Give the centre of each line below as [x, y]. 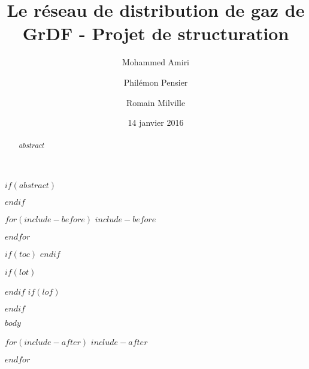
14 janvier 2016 [156, 123]
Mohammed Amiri [156, 62]
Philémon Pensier [156, 82]
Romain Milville [156, 102]
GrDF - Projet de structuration [156, 33]
